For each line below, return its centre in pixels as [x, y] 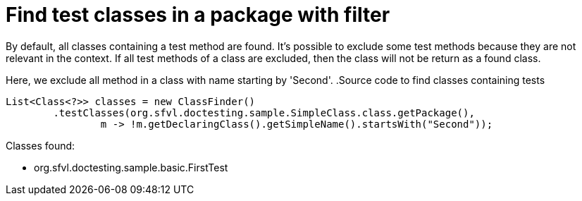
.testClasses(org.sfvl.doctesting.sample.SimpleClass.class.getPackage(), [264, 112]
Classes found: [41, 145]
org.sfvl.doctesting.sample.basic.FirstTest [131, 167]
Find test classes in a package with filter [198, 15]
